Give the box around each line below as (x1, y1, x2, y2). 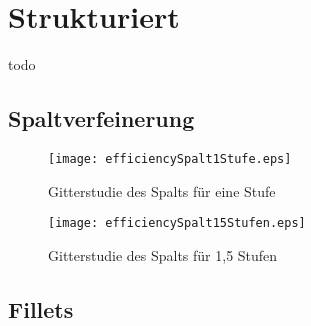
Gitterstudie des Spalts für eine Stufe (48, 180, 276, 201)
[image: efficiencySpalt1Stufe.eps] (48, 151, 292, 166)
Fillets (8, 293, 74, 324)
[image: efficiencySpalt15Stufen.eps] (48, 216, 306, 231)
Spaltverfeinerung (8, 103, 195, 134)
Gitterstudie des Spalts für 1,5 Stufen (48, 244, 278, 265)
